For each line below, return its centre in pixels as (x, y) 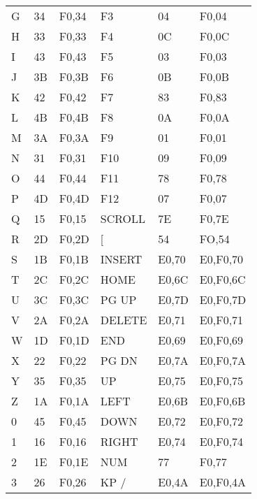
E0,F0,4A (223, 482)
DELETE (124, 320)
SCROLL (123, 218)
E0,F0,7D (223, 299)
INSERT (121, 259)
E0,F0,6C (222, 279)
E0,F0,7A (223, 360)
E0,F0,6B (222, 401)
